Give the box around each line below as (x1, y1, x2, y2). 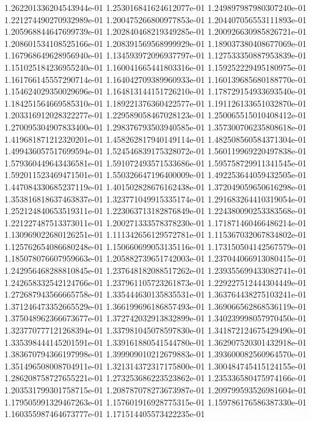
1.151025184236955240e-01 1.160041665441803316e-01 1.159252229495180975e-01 (4, 60, 307, 73)
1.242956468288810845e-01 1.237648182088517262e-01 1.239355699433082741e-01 (4, 264, 307, 277)
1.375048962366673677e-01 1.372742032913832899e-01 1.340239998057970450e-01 (4, 312, 307, 324)
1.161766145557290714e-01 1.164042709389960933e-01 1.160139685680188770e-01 (4, 73, 307, 85)
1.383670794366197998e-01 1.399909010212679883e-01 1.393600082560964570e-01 (4, 348, 307, 360)
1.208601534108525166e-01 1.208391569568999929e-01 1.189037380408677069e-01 (4, 37, 307, 49)
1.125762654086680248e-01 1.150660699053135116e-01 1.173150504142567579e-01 (4, 240, 307, 252)
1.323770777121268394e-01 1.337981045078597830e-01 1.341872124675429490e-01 (4, 324, 307, 337)
